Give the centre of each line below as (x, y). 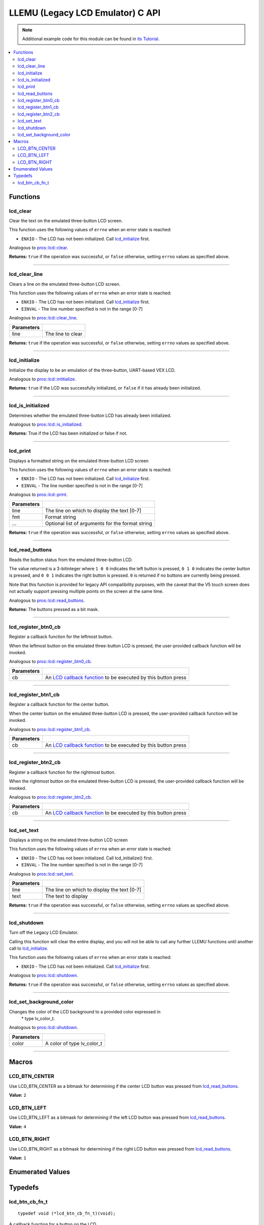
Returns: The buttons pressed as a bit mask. (54, 609)
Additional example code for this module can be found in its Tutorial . (91, 39)
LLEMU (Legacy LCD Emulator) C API (85, 13)
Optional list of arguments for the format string (99, 523)
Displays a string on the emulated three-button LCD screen (68, 840)
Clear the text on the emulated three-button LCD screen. (66, 220)
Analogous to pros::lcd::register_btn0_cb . (51, 661)
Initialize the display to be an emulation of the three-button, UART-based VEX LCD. (92, 370)
